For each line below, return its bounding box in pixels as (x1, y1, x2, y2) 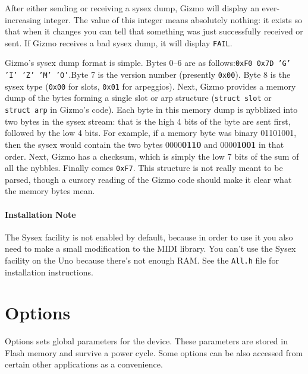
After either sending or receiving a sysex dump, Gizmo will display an (5, 2, 259, 14)
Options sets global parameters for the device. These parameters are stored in (5, 335, 288, 347)
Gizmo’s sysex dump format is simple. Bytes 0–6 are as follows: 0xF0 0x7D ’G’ (5, 56, 291, 69)
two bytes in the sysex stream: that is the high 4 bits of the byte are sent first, (5, 115, 291, 127)
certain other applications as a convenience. (5, 358, 163, 370)
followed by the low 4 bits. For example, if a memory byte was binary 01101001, (5, 126, 297, 139)
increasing (5, 13, 41, 26)
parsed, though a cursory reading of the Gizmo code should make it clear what (5, 173, 292, 185)
